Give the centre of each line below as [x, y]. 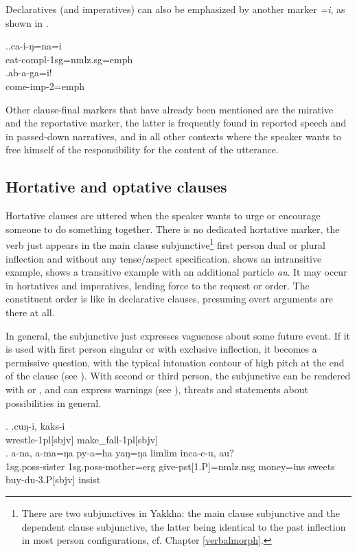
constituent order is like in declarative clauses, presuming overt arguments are [170, 299]
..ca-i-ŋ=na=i [34, 46]
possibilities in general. [54, 402]
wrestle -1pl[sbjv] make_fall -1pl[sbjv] [82, 439]
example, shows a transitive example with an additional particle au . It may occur [176, 272]
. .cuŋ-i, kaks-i [35, 426]
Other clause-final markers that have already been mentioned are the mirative [170, 109]
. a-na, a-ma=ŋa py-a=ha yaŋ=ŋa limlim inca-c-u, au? [120, 453]
